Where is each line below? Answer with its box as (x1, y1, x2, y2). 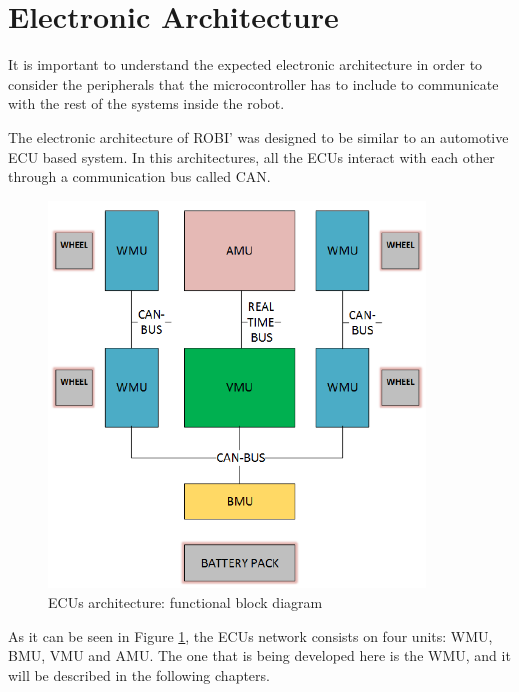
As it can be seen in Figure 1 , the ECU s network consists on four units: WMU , (8, 625, 493, 646)
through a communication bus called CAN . (8, 166, 271, 187)
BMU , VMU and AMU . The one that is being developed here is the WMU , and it (8, 645, 511, 666)
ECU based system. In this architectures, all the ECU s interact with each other (8, 146, 495, 167)
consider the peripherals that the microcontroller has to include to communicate (8, 73, 499, 94)
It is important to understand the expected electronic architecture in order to (8, 54, 483, 75)
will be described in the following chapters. (8, 664, 270, 685)
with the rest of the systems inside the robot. (8, 93, 285, 114)
